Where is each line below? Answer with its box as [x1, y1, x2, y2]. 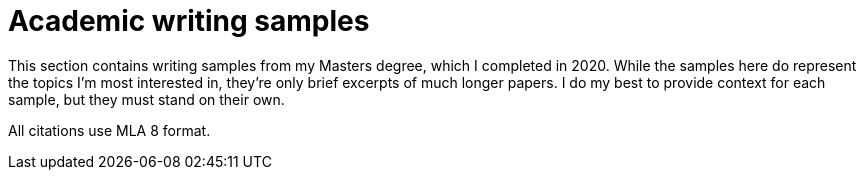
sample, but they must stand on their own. [8, 90, 285, 108]
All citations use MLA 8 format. [8, 121, 211, 139]
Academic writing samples [8, 4, 370, 38]
